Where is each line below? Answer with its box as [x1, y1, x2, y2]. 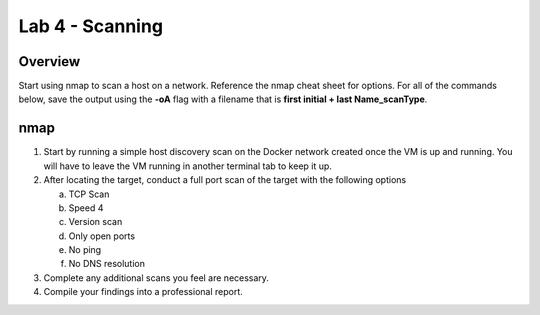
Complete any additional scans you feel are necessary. [43, 271, 270, 284]
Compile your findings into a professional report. [43, 286, 244, 298]
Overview [18, 53, 81, 70]
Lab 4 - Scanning [18, 15, 164, 37]
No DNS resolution [68, 258, 145, 270]
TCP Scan [68, 188, 110, 200]
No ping [68, 244, 102, 256]
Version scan [68, 216, 123, 228]
